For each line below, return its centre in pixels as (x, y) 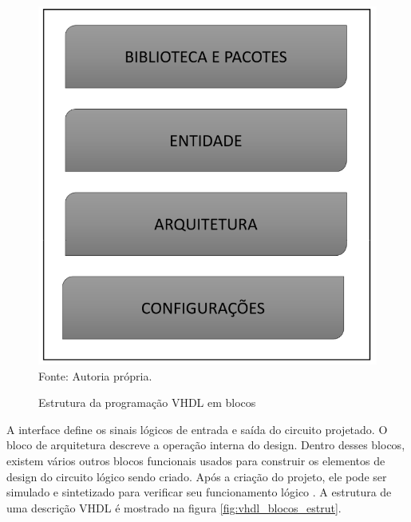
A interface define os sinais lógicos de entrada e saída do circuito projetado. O (197, 429)
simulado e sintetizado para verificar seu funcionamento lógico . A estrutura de (199, 492)
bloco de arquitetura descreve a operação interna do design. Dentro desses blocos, (206, 445)
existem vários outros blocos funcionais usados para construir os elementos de (196, 461)
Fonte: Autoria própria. (95, 375)
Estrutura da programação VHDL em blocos (147, 402)
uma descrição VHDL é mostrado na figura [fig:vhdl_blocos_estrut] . (174, 507)
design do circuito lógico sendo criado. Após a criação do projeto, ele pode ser (197, 476)
